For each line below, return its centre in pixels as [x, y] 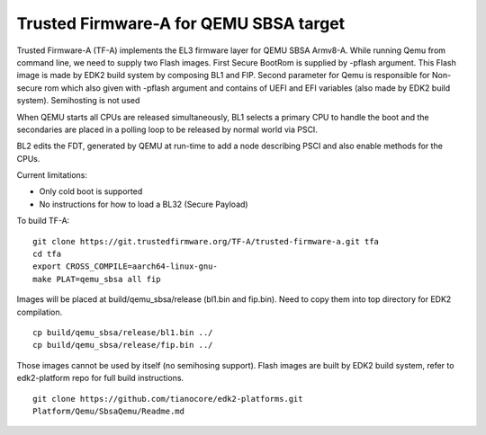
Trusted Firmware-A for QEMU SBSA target [181, 23]
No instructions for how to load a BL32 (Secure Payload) [144, 204]
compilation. [40, 312]
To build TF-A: [43, 221]
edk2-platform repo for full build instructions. [100, 378]
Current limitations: [52, 175]
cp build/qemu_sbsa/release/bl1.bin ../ [123, 332]
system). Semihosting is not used [78, 101]
